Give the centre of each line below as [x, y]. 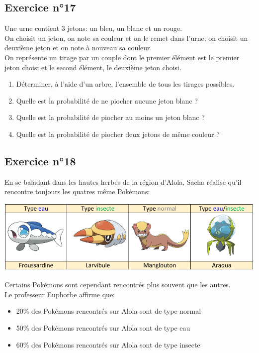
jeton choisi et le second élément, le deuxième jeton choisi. [93, 67]
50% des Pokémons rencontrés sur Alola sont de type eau [103, 327]
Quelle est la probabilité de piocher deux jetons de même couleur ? [118, 134]
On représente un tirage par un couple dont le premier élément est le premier [122, 57]
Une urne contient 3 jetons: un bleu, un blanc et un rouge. [93, 28]
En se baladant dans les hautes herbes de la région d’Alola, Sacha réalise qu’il [123, 181]
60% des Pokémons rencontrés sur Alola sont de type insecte [108, 344]
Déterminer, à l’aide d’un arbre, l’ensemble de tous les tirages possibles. [125, 84]
